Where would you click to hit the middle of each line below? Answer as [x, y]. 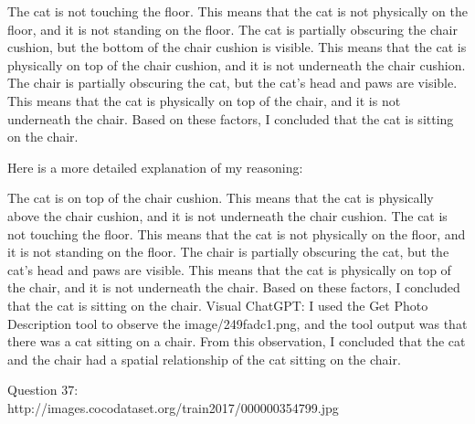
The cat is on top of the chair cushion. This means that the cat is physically [221, 198]
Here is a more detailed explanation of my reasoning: [155, 167]
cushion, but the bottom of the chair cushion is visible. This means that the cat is [237, 47]
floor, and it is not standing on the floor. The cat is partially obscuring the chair [232, 29]
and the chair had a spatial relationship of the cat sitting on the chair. [204, 359]
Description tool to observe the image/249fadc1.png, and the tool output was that [237, 323]
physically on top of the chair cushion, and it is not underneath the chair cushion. [237, 64]
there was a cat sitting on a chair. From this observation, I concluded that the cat [237, 341]
